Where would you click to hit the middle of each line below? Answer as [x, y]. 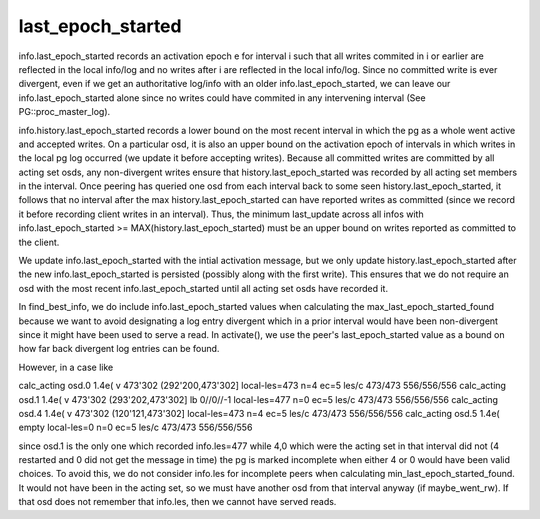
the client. [39, 242]
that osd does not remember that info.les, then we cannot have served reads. [177, 502]
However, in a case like [66, 367]
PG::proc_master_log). [64, 112]
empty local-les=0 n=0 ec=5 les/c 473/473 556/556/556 [135, 427]
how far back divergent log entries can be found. [119, 349]
